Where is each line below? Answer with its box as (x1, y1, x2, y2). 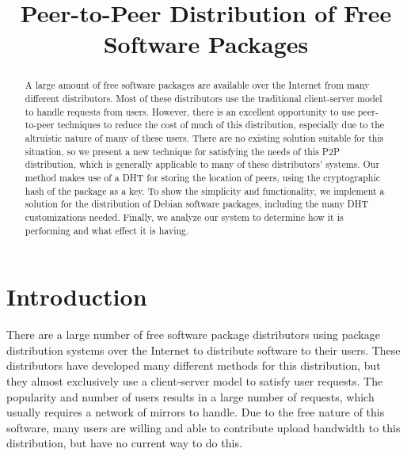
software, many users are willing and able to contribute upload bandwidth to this (6, 419, 401, 435)
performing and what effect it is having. (25, 223, 189, 237)
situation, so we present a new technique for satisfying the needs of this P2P (25, 144, 340, 158)
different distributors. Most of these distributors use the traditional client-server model (25, 92, 382, 105)
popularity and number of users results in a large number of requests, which (6, 388, 375, 405)
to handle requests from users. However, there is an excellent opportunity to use (25, 104, 355, 118)
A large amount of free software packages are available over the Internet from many (25, 78, 370, 92)
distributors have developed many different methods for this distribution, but (6, 357, 381, 374)
